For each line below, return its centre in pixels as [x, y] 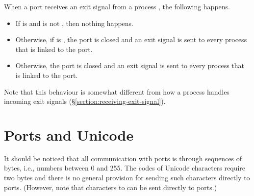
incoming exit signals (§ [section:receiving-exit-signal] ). [85, 101]
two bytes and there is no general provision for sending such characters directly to [127, 178]
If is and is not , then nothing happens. [75, 23]
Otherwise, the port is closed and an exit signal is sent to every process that [130, 65]
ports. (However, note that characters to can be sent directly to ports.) [111, 187]
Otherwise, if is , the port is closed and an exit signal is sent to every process [131, 39]
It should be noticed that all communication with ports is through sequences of [123, 158]
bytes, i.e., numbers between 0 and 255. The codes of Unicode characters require [125, 168]
